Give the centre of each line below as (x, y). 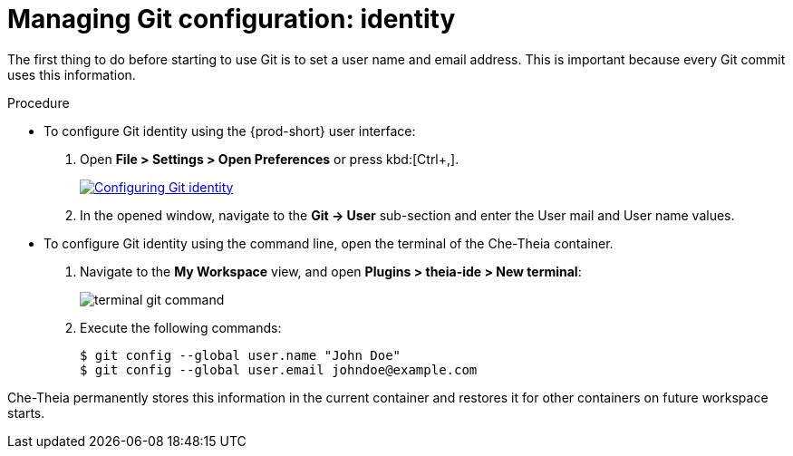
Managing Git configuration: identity (232, 19)
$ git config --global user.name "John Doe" (241, 355)
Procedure (39, 102)
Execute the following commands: (181, 327)
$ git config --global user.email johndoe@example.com (279, 369)
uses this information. (72, 74)
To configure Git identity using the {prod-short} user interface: (230, 131)
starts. (26, 412)
